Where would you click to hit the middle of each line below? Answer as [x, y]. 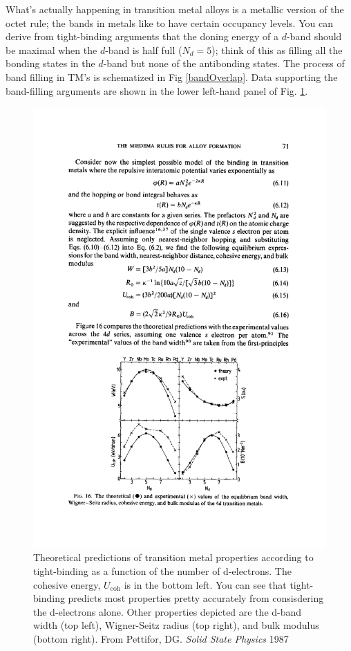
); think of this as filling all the [277, 49]
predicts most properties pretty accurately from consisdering [196, 598]
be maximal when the [51, 49]
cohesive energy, [67, 584]
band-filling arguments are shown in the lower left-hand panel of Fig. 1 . [157, 90]
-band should [314, 36]
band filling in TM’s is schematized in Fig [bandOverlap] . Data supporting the [172, 76]
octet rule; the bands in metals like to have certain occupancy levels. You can [169, 22]
